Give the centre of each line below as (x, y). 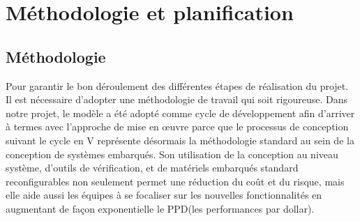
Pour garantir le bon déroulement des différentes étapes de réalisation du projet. (177, 85)
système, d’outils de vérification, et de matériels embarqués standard (152, 168)
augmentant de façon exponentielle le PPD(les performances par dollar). (160, 208)
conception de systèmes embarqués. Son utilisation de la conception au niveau (172, 154)
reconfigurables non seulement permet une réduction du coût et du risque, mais (175, 181)
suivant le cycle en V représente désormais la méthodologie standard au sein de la (180, 140)
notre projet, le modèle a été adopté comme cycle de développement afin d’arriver (180, 113)
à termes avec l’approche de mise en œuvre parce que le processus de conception (177, 127)
